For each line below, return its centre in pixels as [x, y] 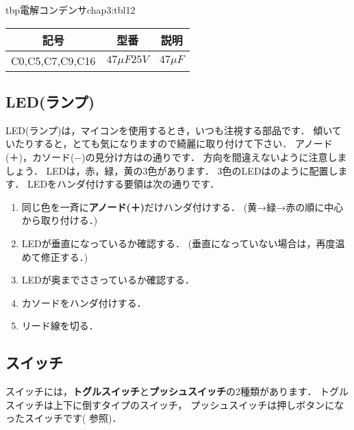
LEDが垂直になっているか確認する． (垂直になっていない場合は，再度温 [183, 243]
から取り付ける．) [60, 220]
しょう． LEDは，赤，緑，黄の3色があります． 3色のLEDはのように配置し [172, 170]
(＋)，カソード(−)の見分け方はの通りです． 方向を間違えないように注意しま [176, 156]
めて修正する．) [55, 256]
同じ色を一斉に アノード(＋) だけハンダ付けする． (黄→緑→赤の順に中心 [182, 206]
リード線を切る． [60, 326]
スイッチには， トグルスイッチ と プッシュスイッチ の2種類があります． [161, 391]
